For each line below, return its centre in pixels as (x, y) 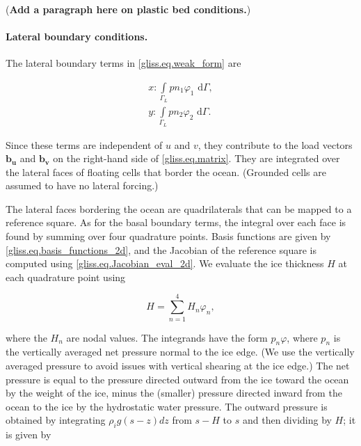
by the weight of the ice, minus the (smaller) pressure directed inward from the (174, 393)
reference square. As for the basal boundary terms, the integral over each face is (176, 222)
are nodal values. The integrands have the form (167, 337)
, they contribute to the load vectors (275, 144)
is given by (29, 435)
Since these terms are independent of (84, 144)
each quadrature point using (66, 277)
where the (26, 337)
